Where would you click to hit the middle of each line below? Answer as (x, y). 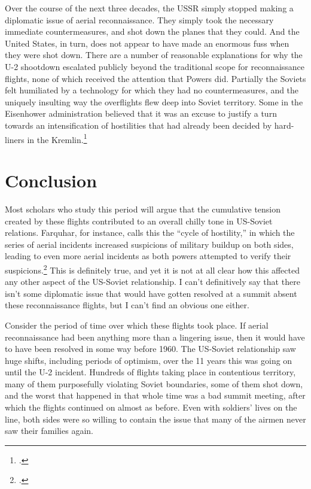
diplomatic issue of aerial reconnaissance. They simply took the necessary (139, 19)
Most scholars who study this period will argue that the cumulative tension (143, 209)
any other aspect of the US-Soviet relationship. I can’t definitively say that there (153, 282)
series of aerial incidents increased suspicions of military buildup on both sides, (149, 244)
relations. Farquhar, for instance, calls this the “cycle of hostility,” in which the (150, 233)
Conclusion (51, 180)
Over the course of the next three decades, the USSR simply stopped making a (149, 8)
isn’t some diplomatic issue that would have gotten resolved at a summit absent (151, 293)
